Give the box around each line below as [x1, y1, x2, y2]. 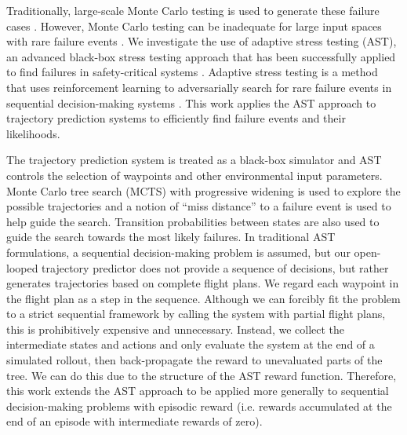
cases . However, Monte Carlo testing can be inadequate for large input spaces [6, 17, 382, 34]
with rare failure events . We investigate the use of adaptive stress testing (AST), [6, 33, 397, 49]
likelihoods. [6, 125, 60, 141]
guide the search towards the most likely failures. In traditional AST [6, 228, 336, 245]
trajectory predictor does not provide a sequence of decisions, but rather [42, 259, 389, 276]
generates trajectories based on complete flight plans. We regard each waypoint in [6, 275, 399, 291]
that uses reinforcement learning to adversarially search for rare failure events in [6, 79, 392, 95]
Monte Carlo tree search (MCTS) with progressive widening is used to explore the [6, 182, 401, 199]
